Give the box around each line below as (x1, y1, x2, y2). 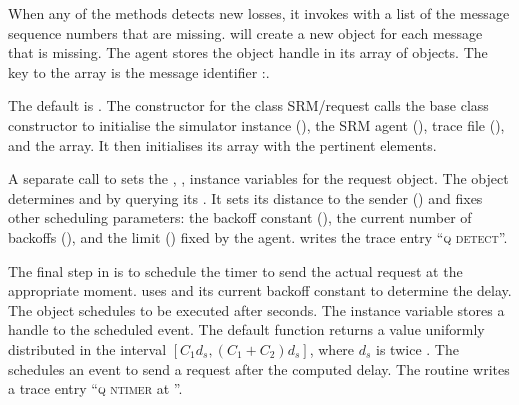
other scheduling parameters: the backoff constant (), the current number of (8, 207, 472, 228)
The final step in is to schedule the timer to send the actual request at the (8, 260, 463, 281)
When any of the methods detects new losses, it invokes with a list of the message (8, 3, 510, 23)
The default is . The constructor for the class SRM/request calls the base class (8, 95, 489, 116)
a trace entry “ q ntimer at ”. (8, 378, 183, 399)
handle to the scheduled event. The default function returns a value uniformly (8, 319, 485, 340)
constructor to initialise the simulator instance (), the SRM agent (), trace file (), (8, 114, 505, 135)
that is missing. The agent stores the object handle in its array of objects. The (8, 42, 488, 63)
